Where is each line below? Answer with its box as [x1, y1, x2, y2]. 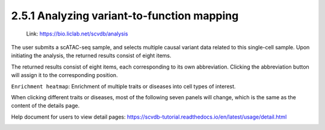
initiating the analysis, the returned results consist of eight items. [11, 52, 172, 60]
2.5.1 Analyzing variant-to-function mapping [11, 9, 239, 22]
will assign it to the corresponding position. [11, 72, 118, 79]
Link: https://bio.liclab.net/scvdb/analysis [26, 30, 129, 37]
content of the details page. [11, 102, 80, 110]
